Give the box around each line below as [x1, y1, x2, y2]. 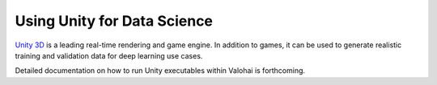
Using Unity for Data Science [15, 12, 214, 30]
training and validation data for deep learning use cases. [15, 51, 203, 60]
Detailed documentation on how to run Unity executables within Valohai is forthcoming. [15, 66, 306, 75]
